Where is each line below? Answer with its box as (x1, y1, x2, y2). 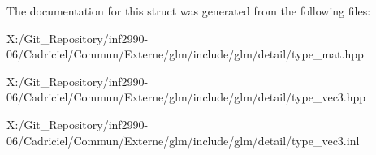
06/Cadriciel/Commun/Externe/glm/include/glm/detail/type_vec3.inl (6, 131, 360, 149)
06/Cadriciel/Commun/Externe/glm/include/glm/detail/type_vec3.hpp (6, 88, 366, 105)
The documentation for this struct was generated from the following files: (6, 2, 371, 19)
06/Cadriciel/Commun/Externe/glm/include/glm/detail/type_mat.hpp (6, 45, 364, 62)
